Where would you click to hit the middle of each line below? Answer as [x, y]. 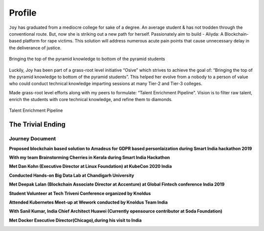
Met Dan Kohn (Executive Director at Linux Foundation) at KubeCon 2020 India [90, 167]
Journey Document [33, 139]
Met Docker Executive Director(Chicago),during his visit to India [75, 220]
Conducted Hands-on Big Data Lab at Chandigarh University [72, 175]
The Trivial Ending [37, 125]
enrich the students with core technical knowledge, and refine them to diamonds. [91, 100]
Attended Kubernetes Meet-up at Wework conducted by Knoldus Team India [88, 202]
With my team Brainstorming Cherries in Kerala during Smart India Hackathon [89, 157]
